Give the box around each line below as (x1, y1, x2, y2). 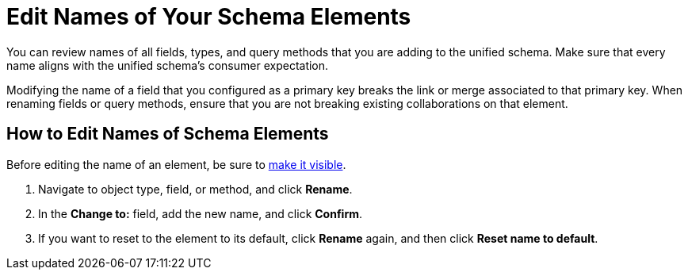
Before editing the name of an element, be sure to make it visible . (6, 157, 346, 171)
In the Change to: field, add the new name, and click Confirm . (38, 206, 363, 220)
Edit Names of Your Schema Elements (6, 3, 411, 30)
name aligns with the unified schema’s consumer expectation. (6, 58, 329, 72)
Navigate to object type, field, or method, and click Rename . (38, 182, 353, 196)
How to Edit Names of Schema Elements (6, 124, 329, 144)
